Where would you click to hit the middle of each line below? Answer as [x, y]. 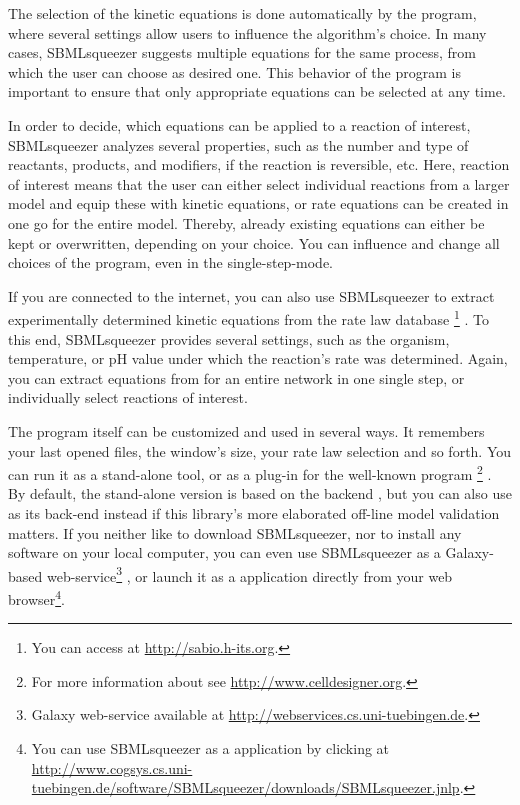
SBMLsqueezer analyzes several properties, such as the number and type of [238, 144]
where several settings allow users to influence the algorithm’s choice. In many [247, 32]
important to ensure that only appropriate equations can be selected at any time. [257, 91]
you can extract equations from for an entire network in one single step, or [236, 377]
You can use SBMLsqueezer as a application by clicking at [210, 748]
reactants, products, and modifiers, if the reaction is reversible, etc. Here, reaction [259, 164]
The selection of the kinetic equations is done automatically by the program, [242, 13]
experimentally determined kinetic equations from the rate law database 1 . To [248, 317]
